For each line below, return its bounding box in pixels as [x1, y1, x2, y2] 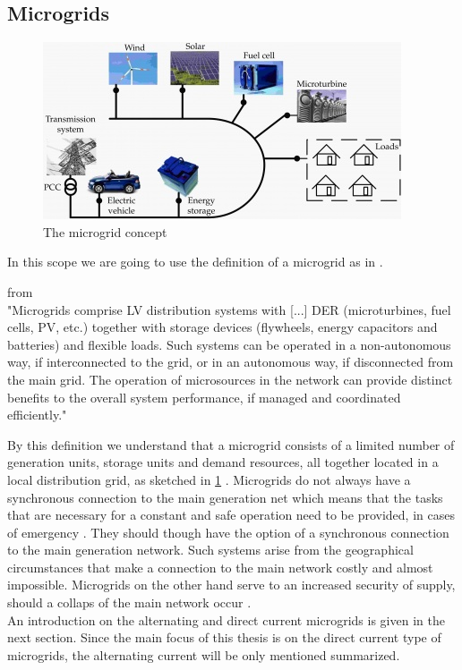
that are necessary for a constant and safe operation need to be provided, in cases [7, 505, 455, 524]
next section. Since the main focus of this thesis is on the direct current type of [7, 628, 441, 647]
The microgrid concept [43, 222, 167, 241]
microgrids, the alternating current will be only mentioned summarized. [7, 645, 400, 664]
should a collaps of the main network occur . [7, 593, 252, 612]
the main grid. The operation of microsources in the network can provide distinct [7, 369, 453, 388]
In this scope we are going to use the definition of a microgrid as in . [7, 252, 383, 271]
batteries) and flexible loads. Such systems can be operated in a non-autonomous [7, 335, 451, 353]
